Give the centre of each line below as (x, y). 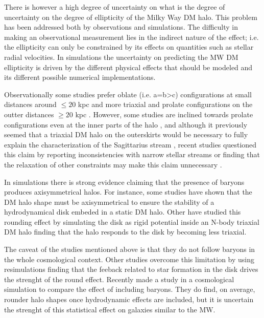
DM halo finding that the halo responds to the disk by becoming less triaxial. (125, 232)
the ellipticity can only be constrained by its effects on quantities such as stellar (129, 47)
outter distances (29, 114)
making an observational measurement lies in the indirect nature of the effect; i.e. (131, 37)
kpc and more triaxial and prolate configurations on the (165, 104)
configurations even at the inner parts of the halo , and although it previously (126, 124)
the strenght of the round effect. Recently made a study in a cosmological (119, 279)
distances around (30, 104)
